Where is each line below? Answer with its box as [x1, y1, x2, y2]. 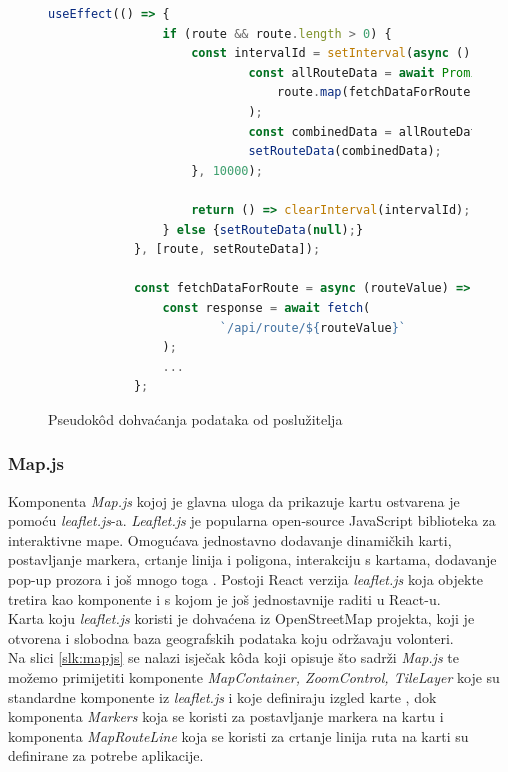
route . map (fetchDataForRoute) [277, 85, 478, 100]
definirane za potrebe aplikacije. [8, 745, 204, 766]
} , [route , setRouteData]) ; [133, 242, 321, 257]
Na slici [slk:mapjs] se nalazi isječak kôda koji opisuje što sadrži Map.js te [8, 647, 459, 668]
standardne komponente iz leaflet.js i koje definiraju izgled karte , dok [8, 686, 437, 707]
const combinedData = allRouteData [248, 124, 485, 139]
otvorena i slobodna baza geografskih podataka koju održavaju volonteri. [8, 627, 454, 648]
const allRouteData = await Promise [248, 65, 492, 80]
